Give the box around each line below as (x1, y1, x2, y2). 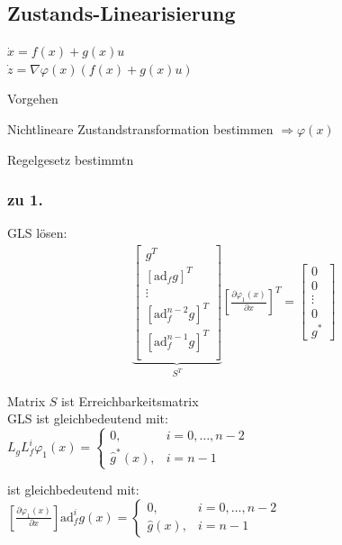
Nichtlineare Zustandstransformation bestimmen (7, 119, 274, 138)
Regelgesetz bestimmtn (7, 150, 134, 168)
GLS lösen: (7, 223, 67, 242)
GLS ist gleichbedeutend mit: (7, 409, 168, 428)
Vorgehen (7, 89, 58, 108)
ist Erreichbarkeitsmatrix (60, 391, 199, 410)
